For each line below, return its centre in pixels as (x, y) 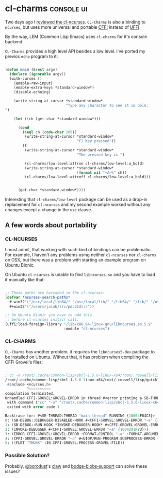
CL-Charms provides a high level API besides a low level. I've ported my (75, 51)
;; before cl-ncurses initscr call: (42, 320)
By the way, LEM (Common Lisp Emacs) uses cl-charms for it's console (76, 37)
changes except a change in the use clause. (49, 210)
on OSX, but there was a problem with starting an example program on (76, 260)
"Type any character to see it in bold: (107, 106)
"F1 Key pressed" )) (97, 141)
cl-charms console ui (46, 9)
